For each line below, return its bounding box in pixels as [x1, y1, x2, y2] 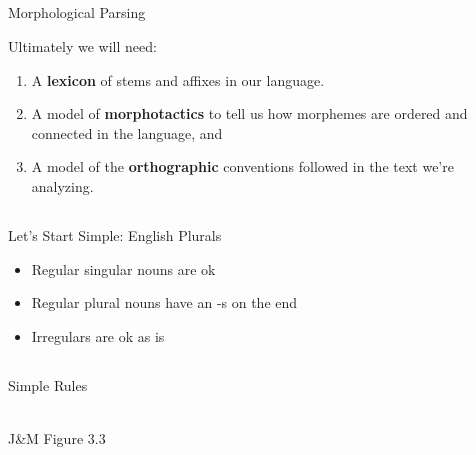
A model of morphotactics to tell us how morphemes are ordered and [31, 103, 468, 124]
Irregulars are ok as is [31, 325, 165, 346]
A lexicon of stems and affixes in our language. [31, 69, 325, 90]
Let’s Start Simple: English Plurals [8, 224, 222, 245]
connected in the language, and [31, 122, 223, 143]
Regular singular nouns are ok [31, 258, 216, 279]
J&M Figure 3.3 [8, 427, 106, 448]
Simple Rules [8, 374, 88, 395]
